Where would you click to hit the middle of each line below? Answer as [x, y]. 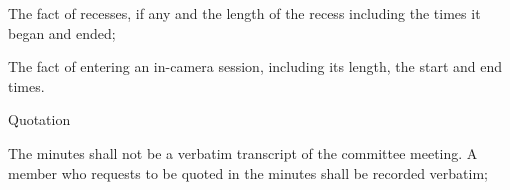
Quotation [39, 119]
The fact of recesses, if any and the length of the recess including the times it [244, 13]
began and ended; [62, 32]
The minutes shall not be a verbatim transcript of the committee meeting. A [243, 152]
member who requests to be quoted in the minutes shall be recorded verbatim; [248, 172]
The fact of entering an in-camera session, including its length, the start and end [255, 66]
